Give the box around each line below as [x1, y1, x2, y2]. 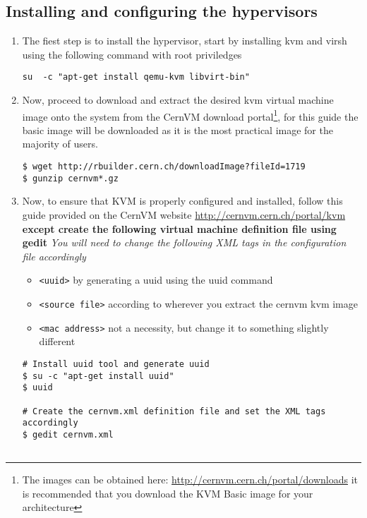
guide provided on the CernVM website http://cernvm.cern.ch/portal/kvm [22, 207, 346, 222]
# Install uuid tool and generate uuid [22, 359, 210, 369]
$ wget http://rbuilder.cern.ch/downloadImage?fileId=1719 [22, 162, 306, 172]
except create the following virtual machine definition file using [22, 221, 337, 236]
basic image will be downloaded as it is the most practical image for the [22, 122, 333, 137]
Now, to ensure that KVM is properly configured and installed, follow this [22, 193, 343, 208]
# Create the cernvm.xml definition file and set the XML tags [22, 406, 326, 416]
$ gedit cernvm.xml [22, 429, 114, 440]
